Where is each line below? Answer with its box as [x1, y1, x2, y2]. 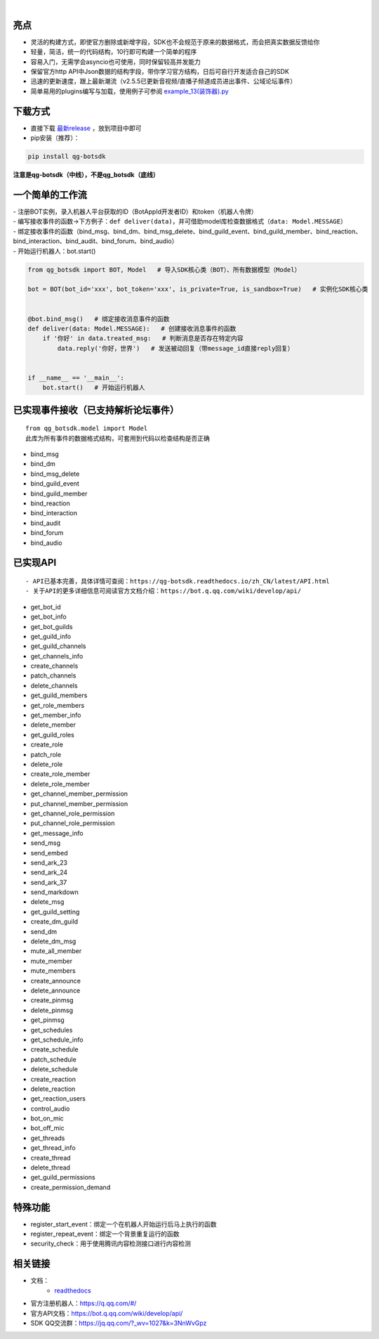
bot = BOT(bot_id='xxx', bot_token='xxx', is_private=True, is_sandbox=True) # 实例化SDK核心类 [27, 285, 368, 293]
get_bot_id [30, 602, 61, 611]
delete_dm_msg [30, 937, 77, 945]
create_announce [30, 976, 81, 985]
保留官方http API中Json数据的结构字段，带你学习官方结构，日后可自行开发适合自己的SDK [30, 67, 289, 76]
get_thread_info [30, 1144, 77, 1152]
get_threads [30, 1134, 65, 1142]
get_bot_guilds [30, 622, 73, 630]
